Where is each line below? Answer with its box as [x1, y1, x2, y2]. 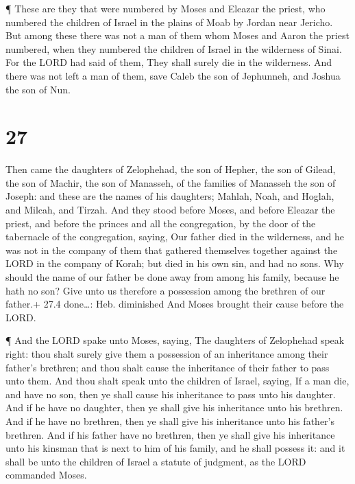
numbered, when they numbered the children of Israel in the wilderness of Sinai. [5, 41, 342, 56]
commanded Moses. [5, 468, 87, 482]
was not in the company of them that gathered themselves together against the [5, 242, 338, 257]
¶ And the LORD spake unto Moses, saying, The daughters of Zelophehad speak [5, 333, 345, 347]
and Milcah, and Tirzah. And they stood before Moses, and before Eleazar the [5, 203, 335, 217]
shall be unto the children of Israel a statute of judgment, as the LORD [5, 454, 306, 468]
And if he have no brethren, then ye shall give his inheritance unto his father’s [5, 413, 334, 428]
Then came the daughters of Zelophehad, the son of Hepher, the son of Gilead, [5, 162, 336, 176]
